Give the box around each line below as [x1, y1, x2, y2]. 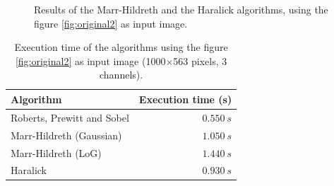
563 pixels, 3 [173, 53, 227, 68]
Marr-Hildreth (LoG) [11, 145, 102, 160]
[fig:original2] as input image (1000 [15, 53, 166, 68]
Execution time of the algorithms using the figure [14, 40, 228, 54]
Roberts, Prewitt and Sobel [11, 110, 129, 124]
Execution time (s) [138, 91, 232, 106]
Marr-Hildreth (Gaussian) [11, 127, 122, 142]
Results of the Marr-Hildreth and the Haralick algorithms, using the [34, 2, 328, 16]
